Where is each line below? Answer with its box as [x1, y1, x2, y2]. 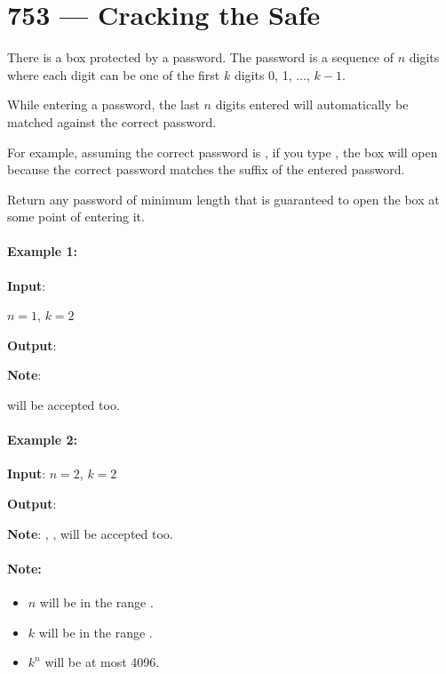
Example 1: [7, 242, 77, 261]
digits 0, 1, [234, 65, 292, 84]
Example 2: [7, 430, 77, 449]
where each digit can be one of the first [7, 65, 220, 84]
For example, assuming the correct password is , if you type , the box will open [7, 142, 438, 161]
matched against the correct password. [7, 112, 217, 131]
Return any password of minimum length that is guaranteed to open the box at [7, 189, 440, 208]
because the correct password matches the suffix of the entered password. [7, 160, 405, 179]
